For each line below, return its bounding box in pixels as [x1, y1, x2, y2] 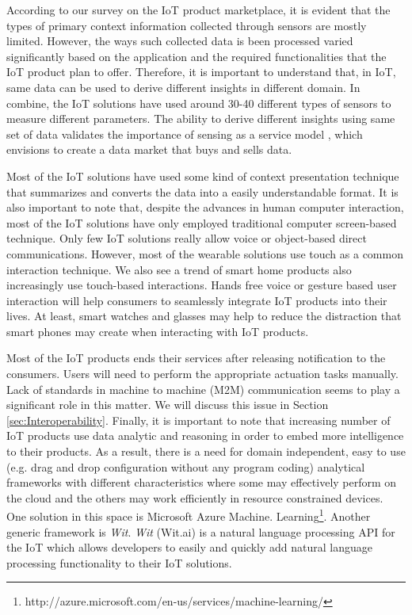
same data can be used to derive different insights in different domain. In [6, 78, 360, 95]
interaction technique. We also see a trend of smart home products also [6, 261, 352, 277]
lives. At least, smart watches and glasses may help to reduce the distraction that [6, 307, 402, 324]
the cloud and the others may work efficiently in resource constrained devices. [6, 489, 383, 506]
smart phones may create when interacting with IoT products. [6, 323, 309, 339]
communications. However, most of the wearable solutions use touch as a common [6, 245, 403, 262]
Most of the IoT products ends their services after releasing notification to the [6, 350, 386, 366]
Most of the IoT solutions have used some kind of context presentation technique [6, 167, 399, 184]
